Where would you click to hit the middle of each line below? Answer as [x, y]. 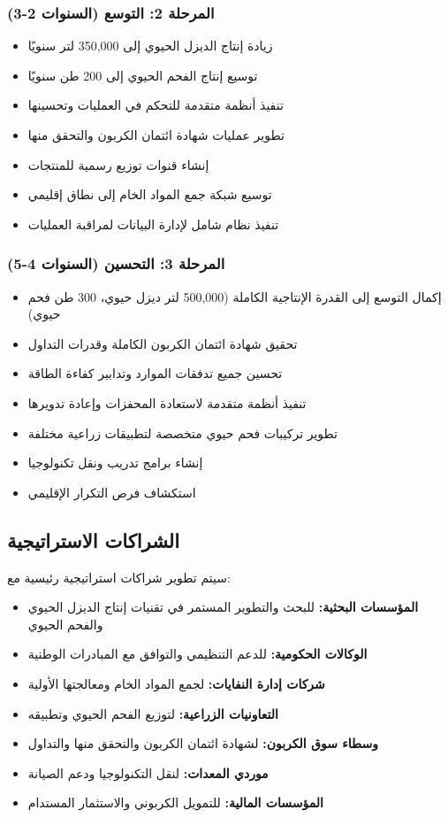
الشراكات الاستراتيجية [94, 540]
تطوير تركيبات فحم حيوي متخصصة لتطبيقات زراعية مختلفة [182, 432]
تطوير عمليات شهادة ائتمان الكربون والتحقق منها [156, 135]
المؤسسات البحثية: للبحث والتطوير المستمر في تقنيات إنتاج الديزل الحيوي [223, 607]
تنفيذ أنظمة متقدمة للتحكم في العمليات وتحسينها [156, 105]
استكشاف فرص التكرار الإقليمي [112, 492]
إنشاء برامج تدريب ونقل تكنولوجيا [115, 463]
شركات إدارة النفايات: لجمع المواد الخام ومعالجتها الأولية [176, 683]
